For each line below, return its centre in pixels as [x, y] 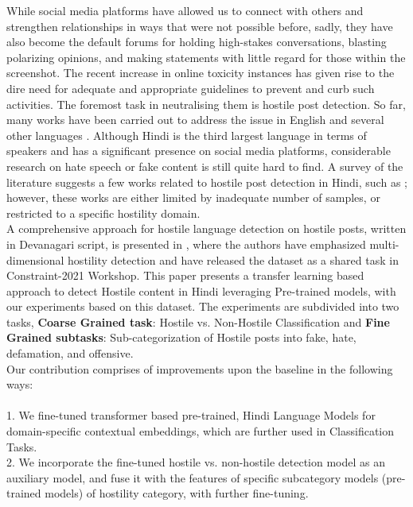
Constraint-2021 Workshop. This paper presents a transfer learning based [185, 275]
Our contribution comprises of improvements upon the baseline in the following [200, 368]
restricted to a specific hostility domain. [103, 213]
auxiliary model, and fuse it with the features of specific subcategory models [193, 477]
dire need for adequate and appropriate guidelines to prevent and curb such [191, 88]
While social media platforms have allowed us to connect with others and [185, 10]
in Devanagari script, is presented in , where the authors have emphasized [186, 244]
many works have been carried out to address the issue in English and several [195, 120]
